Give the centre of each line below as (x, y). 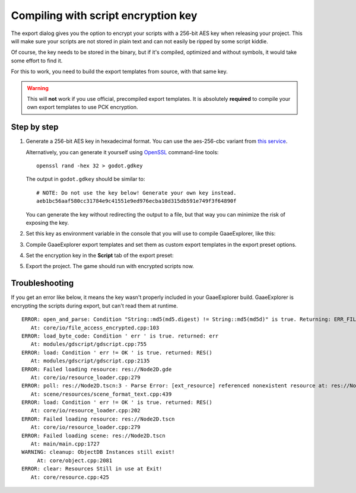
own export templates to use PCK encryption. (82, 107)
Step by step (35, 127)
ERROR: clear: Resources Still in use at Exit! (92, 469)
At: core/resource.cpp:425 (70, 477)
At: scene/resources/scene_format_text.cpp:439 (101, 394)
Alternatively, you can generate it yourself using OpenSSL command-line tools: (122, 152)
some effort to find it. (37, 61)
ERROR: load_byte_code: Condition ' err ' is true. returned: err (120, 336)
